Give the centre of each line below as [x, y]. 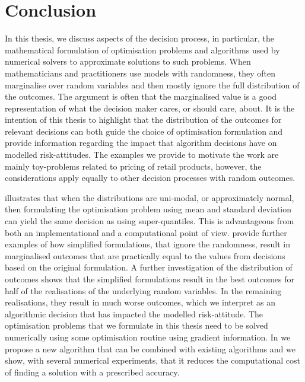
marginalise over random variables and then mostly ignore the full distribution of [152, 85]
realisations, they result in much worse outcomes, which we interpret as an [140, 302]
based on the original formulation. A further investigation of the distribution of [149, 267]
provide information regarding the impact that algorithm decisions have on [141, 143]
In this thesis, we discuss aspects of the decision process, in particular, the [139, 38]
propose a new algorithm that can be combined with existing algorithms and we [150, 348]
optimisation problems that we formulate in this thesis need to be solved [136, 325]
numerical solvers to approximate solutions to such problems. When [128, 61]
